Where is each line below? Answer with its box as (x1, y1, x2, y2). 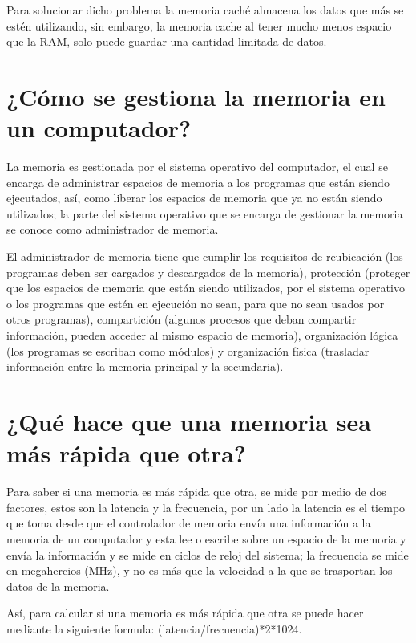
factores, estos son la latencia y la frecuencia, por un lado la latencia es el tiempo (6, 499, 406, 515)
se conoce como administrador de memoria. (6, 221, 219, 238)
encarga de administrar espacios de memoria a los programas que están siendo (6, 173, 390, 190)
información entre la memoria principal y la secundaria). (6, 358, 284, 375)
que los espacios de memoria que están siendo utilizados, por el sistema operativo (6, 279, 405, 296)
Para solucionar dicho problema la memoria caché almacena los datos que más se (6, 2, 404, 18)
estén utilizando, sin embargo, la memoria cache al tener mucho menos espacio (6, 17, 392, 34)
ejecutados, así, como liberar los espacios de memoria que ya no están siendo (6, 189, 382, 206)
